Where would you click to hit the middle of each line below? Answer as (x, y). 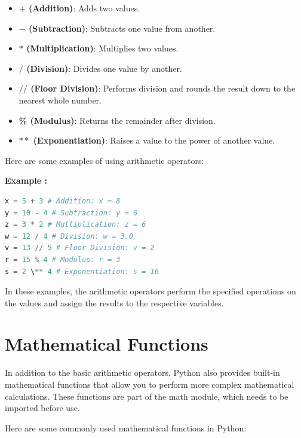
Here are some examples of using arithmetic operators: (105, 160)
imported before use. (42, 408)
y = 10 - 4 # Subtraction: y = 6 (71, 213)
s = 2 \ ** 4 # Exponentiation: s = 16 (82, 271)
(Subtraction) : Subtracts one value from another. (122, 28)
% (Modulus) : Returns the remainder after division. (117, 120)
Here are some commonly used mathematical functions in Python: (126, 428)
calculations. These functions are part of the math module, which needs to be (147, 396)
